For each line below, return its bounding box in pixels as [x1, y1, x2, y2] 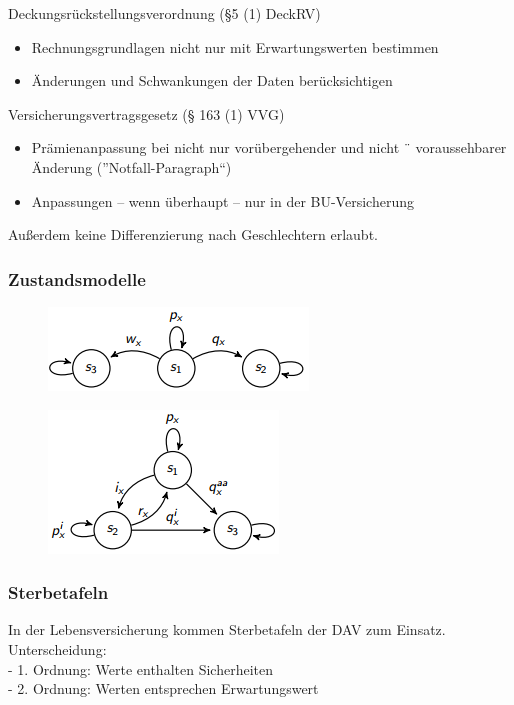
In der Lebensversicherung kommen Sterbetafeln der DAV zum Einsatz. [8, 619, 446, 640]
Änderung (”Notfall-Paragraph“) [31, 156, 232, 177]
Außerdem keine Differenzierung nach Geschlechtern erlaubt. [8, 224, 378, 245]
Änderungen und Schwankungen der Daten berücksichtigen [31, 70, 393, 91]
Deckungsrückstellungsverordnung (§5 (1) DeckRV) [8, 3, 321, 23]
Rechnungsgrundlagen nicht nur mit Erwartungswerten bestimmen [31, 36, 439, 57]
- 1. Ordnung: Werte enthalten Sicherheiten [8, 658, 273, 679]
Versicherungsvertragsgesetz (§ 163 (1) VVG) [8, 103, 285, 124]
